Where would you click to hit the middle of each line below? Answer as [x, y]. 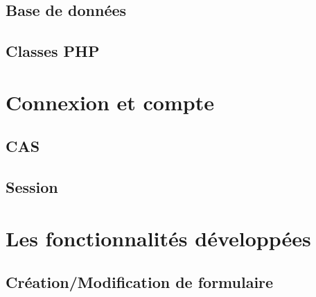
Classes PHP [53, 51]
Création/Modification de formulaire [140, 282]
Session [32, 187]
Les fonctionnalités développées [158, 238]
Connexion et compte [110, 102]
